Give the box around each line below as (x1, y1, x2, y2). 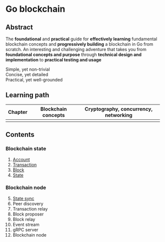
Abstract (5, 23, 33, 31)
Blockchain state (5, 145, 47, 152)
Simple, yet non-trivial (5, 66, 50, 72)
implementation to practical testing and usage (5, 57, 102, 62)
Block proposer (12, 211, 44, 217)
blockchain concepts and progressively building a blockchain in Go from (5, 41, 153, 47)
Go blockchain (5, 3, 66, 15)
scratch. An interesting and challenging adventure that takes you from (5, 47, 146, 52)
